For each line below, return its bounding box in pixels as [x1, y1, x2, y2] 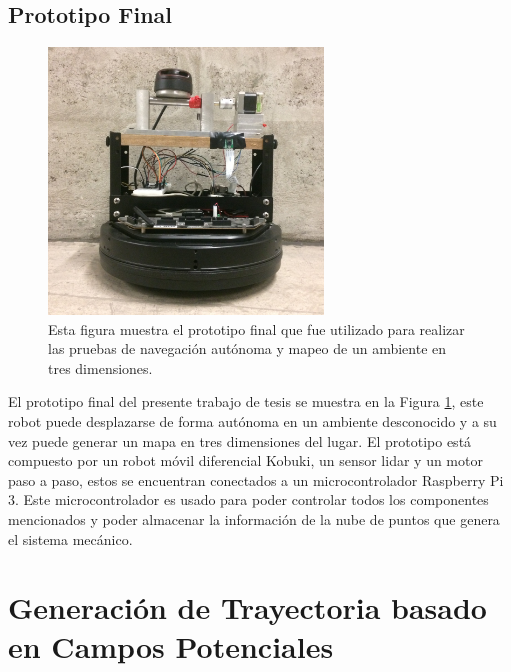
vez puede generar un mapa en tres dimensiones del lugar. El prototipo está [8, 430, 472, 451]
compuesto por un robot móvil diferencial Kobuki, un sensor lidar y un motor [8, 450, 483, 471]
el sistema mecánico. [8, 528, 133, 549]
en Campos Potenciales [8, 626, 334, 667]
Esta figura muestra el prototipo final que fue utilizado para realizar [48, 318, 465, 339]
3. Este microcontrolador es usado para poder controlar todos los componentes [8, 489, 489, 510]
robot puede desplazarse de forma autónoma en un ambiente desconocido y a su [8, 410, 497, 431]
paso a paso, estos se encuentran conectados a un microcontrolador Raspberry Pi [8, 469, 504, 490]
